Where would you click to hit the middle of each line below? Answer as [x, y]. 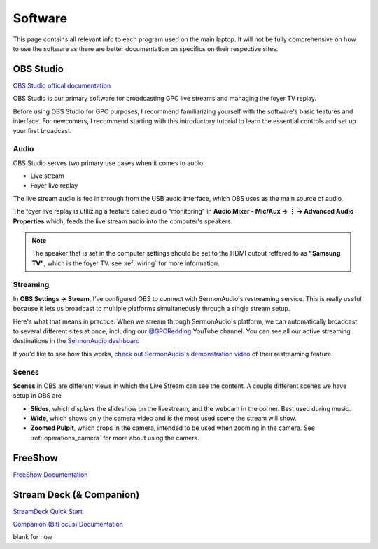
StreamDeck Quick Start [48, 511]
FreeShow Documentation [50, 474]
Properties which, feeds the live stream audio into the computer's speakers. [123, 221]
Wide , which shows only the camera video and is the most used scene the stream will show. [163, 418]
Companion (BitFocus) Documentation [68, 524]
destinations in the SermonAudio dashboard [76, 341]
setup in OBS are [37, 396]
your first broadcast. [42, 131]
